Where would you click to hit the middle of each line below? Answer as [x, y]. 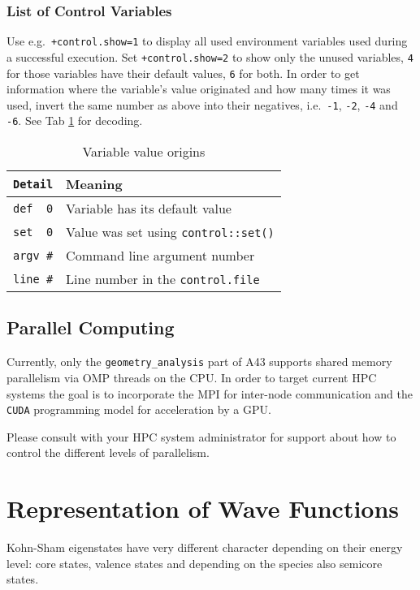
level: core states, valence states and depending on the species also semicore [195, 563]
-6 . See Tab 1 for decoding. [75, 121]
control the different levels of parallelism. [108, 452]
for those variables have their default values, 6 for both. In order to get [183, 73]
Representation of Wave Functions [203, 508]
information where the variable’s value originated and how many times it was [199, 89]
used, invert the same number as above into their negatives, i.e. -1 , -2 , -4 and [202, 104]
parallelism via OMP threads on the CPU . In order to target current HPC [192, 377]
